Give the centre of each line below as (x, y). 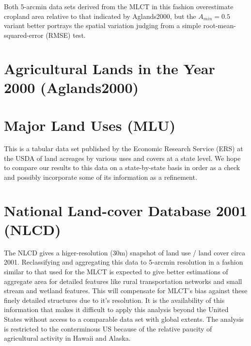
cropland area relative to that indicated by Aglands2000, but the (100, 16)
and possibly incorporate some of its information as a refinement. (101, 177)
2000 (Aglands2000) (71, 87)
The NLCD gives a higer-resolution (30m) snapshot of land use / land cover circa (125, 252)
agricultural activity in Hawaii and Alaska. (67, 338)
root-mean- (220, 25)
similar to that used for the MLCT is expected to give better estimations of (116, 271)
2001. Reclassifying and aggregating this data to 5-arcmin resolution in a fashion (124, 262)
